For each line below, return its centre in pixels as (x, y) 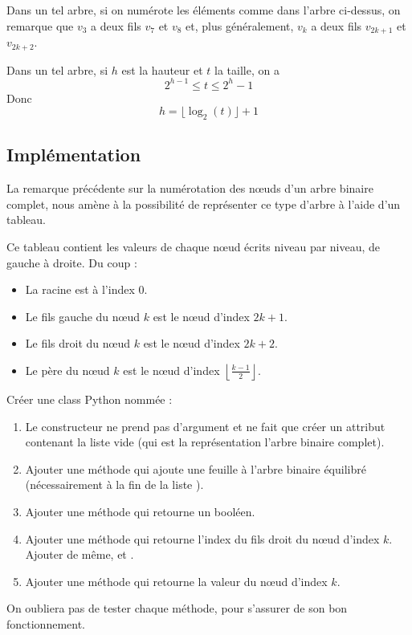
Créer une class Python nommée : (90, 399)
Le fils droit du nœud (78, 343)
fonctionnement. (46, 623)
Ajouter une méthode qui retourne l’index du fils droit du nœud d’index (202, 538)
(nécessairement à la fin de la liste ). (114, 484)
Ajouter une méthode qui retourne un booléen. (140, 511)
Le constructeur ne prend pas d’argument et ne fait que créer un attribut (205, 426)
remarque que (40, 25)
